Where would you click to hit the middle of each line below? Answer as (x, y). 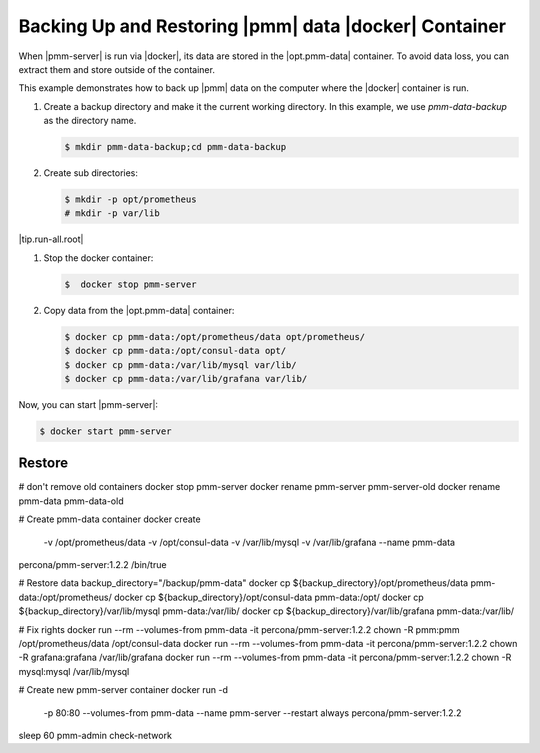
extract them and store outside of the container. (116, 69)
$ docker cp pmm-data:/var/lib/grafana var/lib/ (186, 378)
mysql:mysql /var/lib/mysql (74, 671)
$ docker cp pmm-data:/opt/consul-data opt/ (175, 351)
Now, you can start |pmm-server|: (88, 404)
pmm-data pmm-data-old (71, 501)
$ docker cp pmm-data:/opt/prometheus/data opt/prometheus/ (215, 336)
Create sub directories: (91, 173)
